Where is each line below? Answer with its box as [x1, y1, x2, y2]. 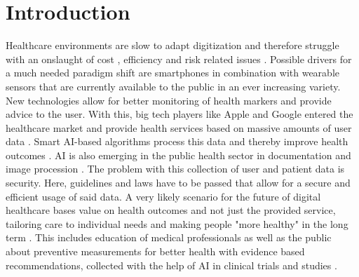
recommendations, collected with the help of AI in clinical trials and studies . [6, 257, 337, 272]
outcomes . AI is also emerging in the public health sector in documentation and [6, 147, 351, 162]
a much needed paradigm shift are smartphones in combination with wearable [6, 65, 339, 80]
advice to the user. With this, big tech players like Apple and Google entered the [6, 107, 353, 121]
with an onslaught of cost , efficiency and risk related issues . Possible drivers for [6, 51, 352, 66]
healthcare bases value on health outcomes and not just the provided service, [6, 203, 336, 217]
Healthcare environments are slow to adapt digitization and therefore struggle [6, 38, 339, 53]
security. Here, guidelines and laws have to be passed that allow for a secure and [6, 175, 351, 190]
